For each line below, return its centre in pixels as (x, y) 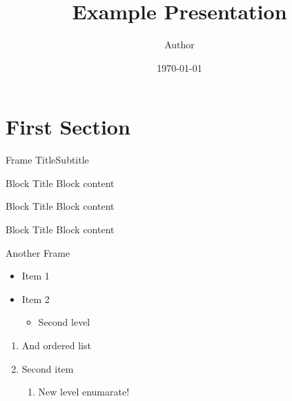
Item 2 (36, 299)
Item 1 (36, 276)
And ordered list (56, 345)
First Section (68, 127)
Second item (48, 368)
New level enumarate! (84, 392)
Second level (64, 322)
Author (179, 45)
